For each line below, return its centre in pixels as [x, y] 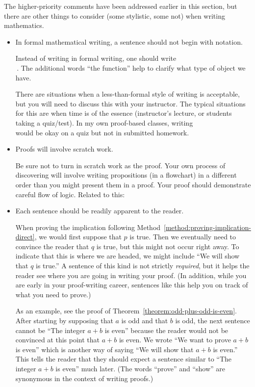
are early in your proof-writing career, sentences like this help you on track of [132, 285]
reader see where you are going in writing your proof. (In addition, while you [131, 275]
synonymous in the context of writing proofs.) [84, 378]
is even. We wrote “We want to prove [175, 340]
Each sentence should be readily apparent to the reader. [100, 211]
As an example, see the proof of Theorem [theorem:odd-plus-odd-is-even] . [126, 311]
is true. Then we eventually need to [183, 237]
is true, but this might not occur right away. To [168, 246]
